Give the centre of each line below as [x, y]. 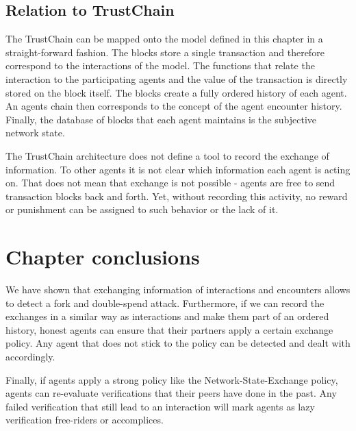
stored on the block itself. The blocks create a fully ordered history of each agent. [176, 92]
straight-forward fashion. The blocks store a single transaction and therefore [165, 52]
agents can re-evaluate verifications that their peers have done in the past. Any [171, 393]
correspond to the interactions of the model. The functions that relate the [160, 65]
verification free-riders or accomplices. [85, 420]
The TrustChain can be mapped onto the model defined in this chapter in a [164, 39]
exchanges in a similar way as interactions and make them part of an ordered [167, 316]
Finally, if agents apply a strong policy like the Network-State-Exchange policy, [172, 379]
